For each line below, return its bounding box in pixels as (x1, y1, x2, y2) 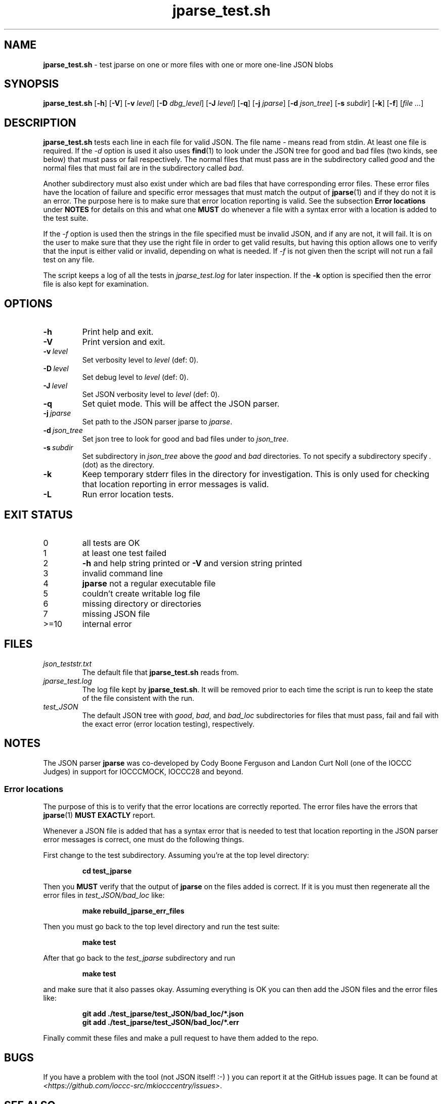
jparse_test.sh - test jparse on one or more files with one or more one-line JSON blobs (43, 60, 333, 69)
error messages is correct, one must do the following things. (43, 835, 244, 844)
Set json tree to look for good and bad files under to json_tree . (82, 435, 289, 444)
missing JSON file (82, 608, 150, 619)
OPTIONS (4, 297, 53, 310)
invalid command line (82, 568, 163, 578)
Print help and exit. (82, 327, 154, 337)
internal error (82, 618, 132, 629)
